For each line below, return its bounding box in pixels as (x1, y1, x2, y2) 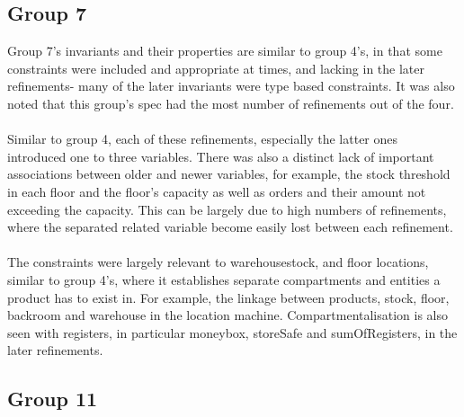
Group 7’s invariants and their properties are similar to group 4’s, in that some (7, 41, 442, 60)
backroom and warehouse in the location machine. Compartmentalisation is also (7, 306, 449, 324)
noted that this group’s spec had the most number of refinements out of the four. (7, 93, 454, 112)
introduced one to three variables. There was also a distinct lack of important (7, 146, 434, 165)
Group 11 (7, 385, 98, 413)
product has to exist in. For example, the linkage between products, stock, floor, (7, 288, 450, 306)
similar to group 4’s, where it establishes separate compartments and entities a (7, 270, 441, 288)
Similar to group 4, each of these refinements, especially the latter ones (7, 129, 398, 148)
